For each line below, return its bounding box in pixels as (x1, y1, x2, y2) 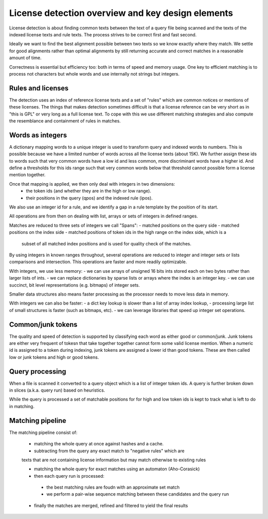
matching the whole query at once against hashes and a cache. (34, 441, 164, 447)
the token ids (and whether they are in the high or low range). (26, 188, 151, 194)
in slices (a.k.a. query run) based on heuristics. (9, 387, 105, 393)
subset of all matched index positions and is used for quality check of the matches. (21, 240, 192, 246)
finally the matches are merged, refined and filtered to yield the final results (34, 503, 188, 509)
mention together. (9, 172, 46, 178)
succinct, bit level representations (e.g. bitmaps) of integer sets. (9, 282, 140, 288)
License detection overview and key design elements (9, 7, 233, 18)
